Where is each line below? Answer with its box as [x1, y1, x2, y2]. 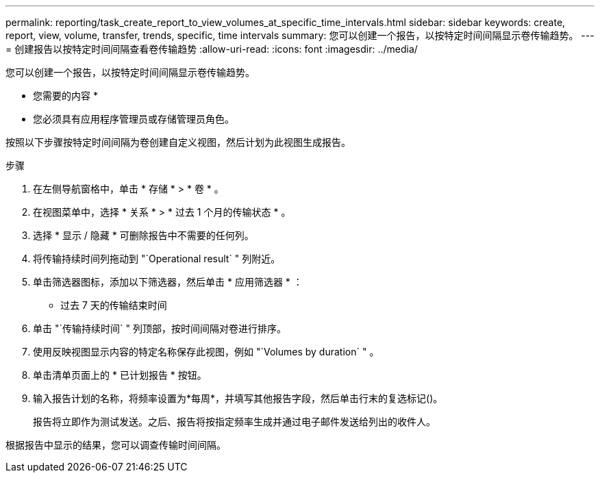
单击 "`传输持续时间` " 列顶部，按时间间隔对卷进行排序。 [33, 323, 286, 334]
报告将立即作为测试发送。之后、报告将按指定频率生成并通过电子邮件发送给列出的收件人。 [33, 416, 436, 427]
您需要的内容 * [33, 90, 98, 101]
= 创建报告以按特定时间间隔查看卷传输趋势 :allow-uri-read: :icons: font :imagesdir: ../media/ [5, 43, 418, 55]
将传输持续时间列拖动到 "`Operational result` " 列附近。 [33, 253, 281, 264]
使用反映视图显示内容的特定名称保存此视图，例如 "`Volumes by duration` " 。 [33, 346, 379, 357]
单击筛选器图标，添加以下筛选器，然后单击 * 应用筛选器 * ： [33, 276, 303, 288]
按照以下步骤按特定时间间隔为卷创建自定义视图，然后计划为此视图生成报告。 [5, 136, 351, 148]
